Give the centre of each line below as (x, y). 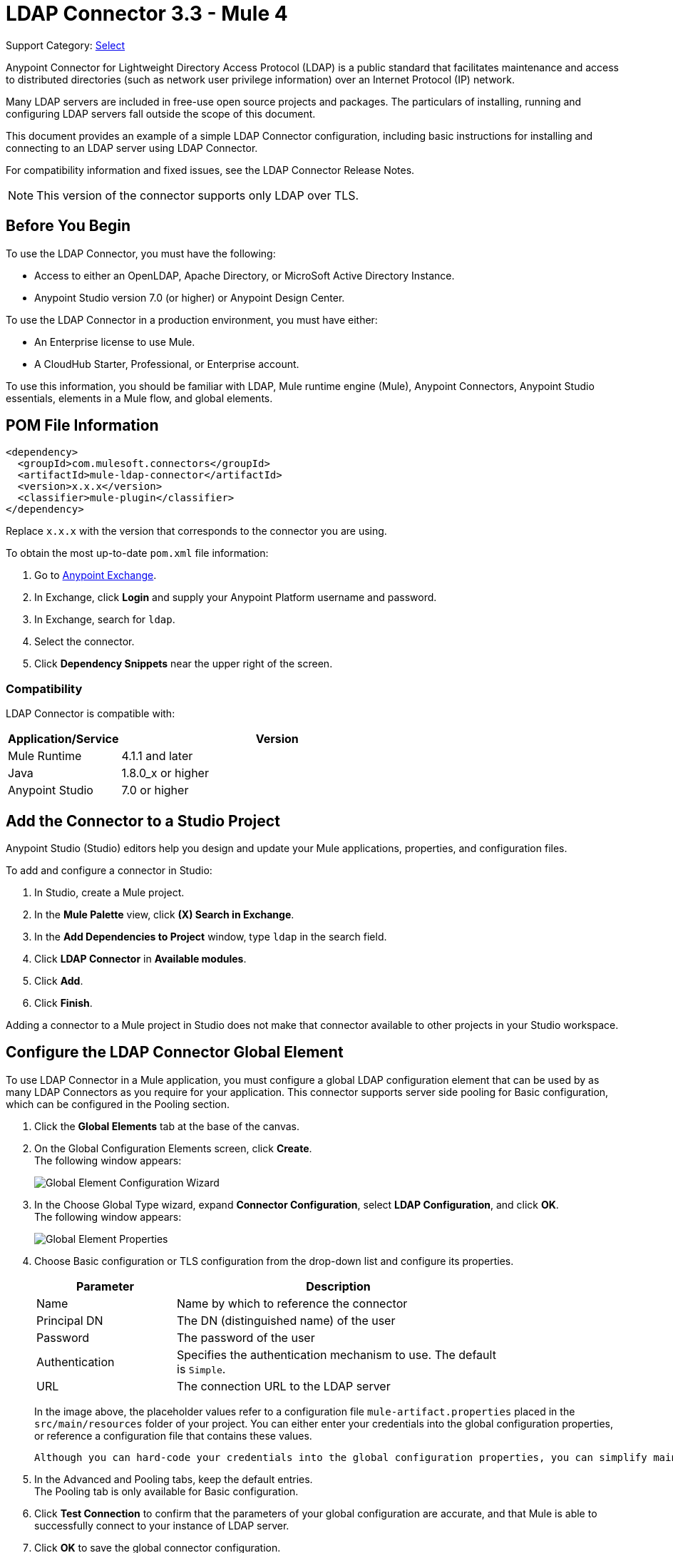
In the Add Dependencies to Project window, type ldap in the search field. (211, 937)
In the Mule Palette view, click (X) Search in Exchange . (164, 915)
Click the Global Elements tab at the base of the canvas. (167, 1126)
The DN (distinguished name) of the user (286, 1320)
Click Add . (59, 981)
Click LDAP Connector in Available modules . (140, 959)
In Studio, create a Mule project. (109, 893)
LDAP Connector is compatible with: (91, 714)
